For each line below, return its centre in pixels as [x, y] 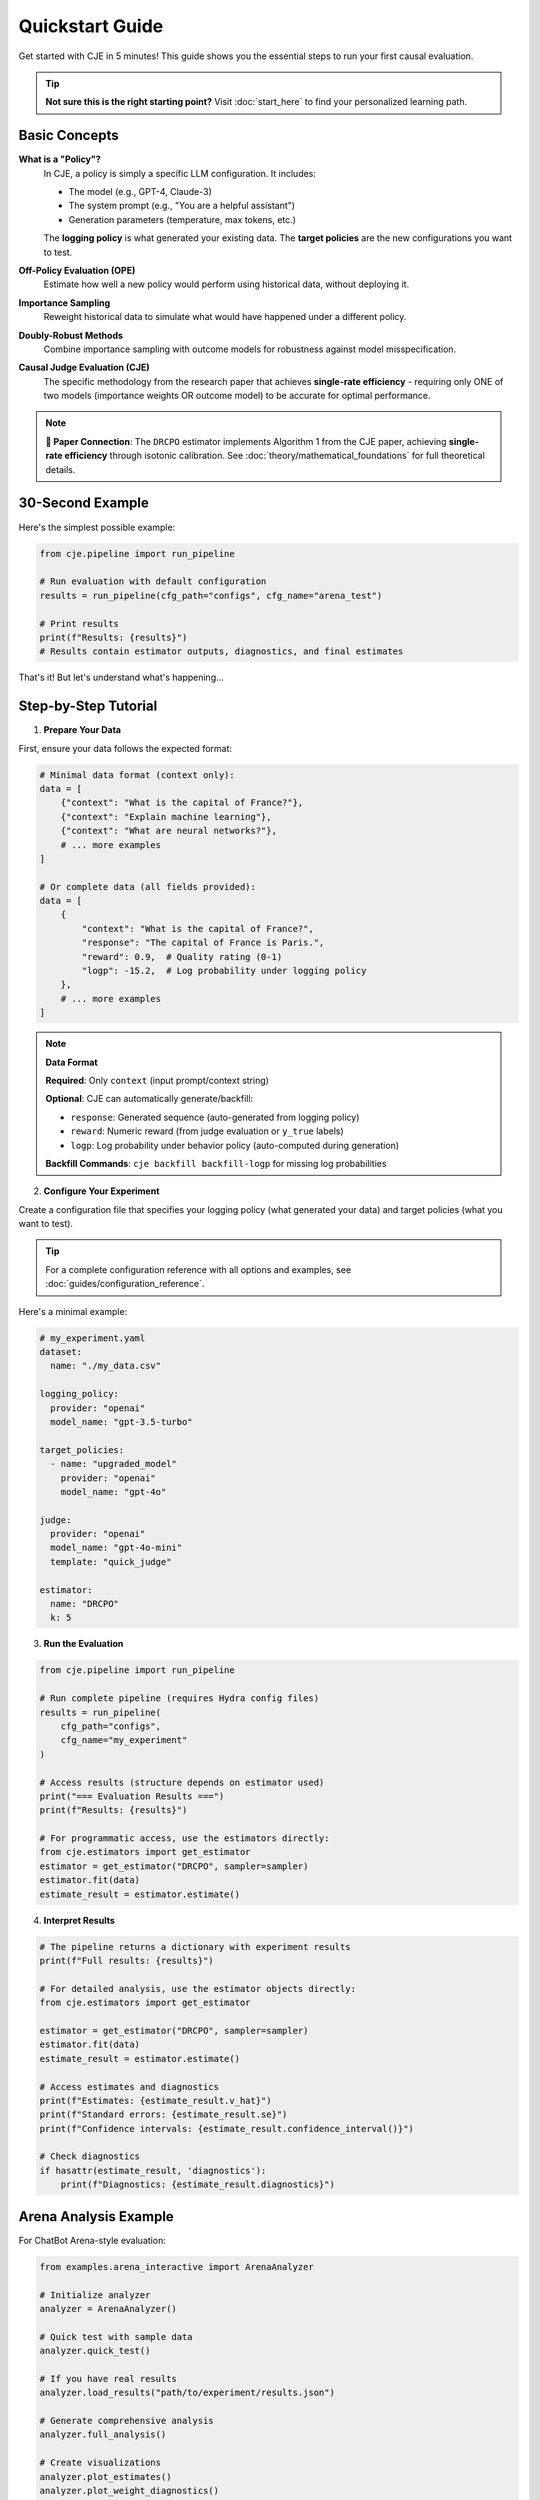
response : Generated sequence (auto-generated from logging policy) [215, 1117]
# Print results [79, 623]
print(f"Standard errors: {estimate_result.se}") [163, 2114]
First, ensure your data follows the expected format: [125, 748]
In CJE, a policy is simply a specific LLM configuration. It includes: [180, 173]
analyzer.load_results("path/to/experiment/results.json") [187, 2393]
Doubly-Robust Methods [71, 335]
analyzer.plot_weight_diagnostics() [129, 2490]
